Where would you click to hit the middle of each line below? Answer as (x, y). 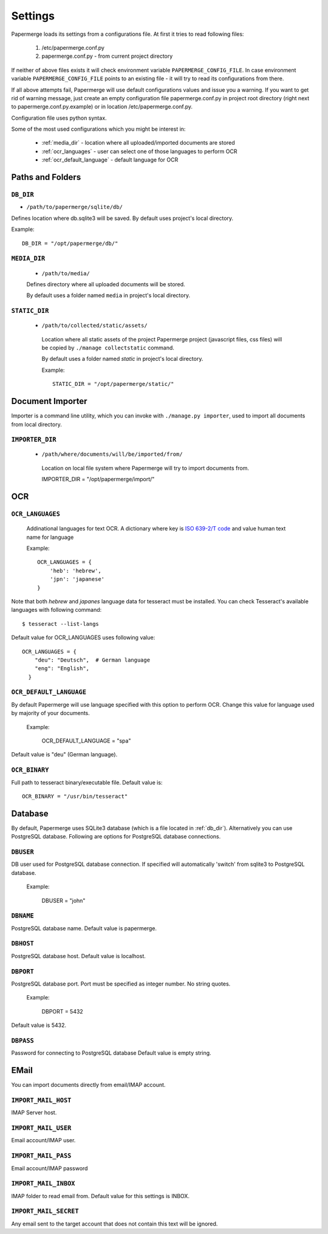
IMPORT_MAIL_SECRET (45, 1211)
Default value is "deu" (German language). (64, 755)
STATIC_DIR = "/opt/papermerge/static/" (113, 384)
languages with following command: (56, 610)
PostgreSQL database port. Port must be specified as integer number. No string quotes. (121, 984)
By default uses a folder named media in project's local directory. (108, 295)
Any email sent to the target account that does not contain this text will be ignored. (114, 1224)
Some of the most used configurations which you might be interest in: (98, 129)
